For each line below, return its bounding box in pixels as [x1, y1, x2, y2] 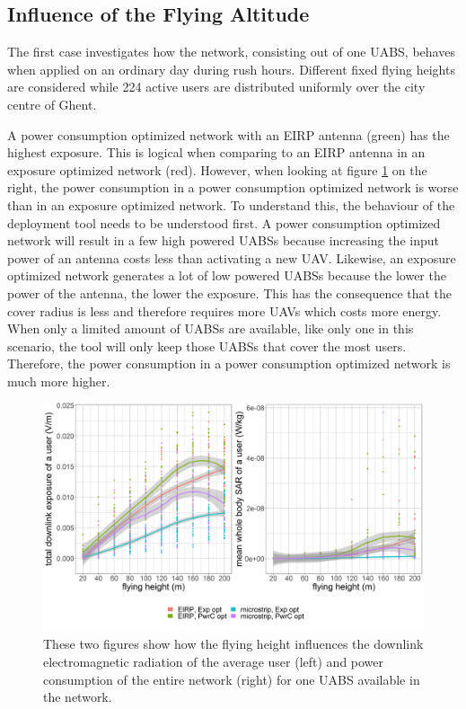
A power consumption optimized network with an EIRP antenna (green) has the [7, 125, 450, 144]
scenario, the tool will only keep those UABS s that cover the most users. [7, 336, 407, 355]
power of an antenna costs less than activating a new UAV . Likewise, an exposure [7, 248, 456, 267]
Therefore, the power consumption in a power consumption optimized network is [7, 354, 451, 373]
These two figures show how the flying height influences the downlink [43, 634, 424, 653]
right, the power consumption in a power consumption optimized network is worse [7, 178, 459, 197]
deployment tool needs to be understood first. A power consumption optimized [7, 213, 441, 232]
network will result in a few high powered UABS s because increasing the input [7, 231, 439, 250]
